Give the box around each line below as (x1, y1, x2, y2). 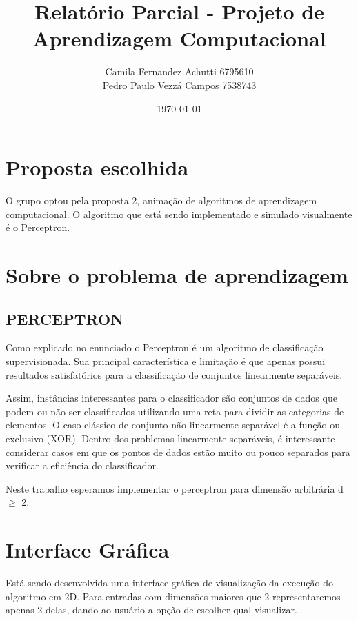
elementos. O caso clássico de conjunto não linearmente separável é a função (6, 417, 327, 432)
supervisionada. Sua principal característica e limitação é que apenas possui (6, 353, 326, 368)
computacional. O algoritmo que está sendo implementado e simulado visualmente (6, 206, 352, 221)
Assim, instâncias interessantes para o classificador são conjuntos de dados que (6, 391, 337, 405)
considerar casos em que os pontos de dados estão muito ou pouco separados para (6, 444, 350, 459)
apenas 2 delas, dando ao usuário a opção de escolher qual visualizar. (6, 602, 297, 617)
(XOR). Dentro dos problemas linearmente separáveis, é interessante (46, 431, 335, 445)
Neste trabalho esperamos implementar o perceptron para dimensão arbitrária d (6, 481, 344, 495)
